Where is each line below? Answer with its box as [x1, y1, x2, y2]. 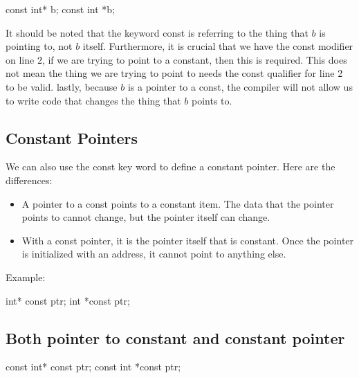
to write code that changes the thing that [6, 93, 181, 107]
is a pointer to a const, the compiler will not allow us [127, 79, 353, 93]
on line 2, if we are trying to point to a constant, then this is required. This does [6, 52, 347, 66]
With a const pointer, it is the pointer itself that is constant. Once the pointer [21, 233, 354, 247]
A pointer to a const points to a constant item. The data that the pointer [21, 196, 334, 210]
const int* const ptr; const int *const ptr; [6, 359, 181, 374]
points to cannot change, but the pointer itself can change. [21, 210, 270, 224]
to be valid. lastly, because [6, 79, 118, 93]
